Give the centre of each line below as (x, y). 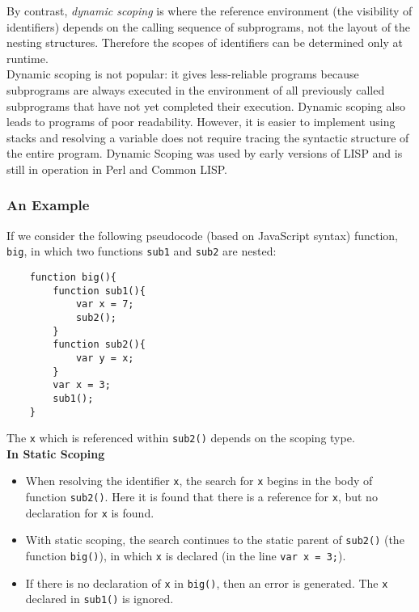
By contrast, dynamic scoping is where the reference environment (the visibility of (209, 11)
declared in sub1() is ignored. (99, 599)
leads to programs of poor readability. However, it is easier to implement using (201, 122)
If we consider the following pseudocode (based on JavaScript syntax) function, (202, 235)
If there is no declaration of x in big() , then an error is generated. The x (207, 582)
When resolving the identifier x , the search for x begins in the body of (199, 481)
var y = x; (105, 358)
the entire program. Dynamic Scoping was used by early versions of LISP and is (205, 153)
